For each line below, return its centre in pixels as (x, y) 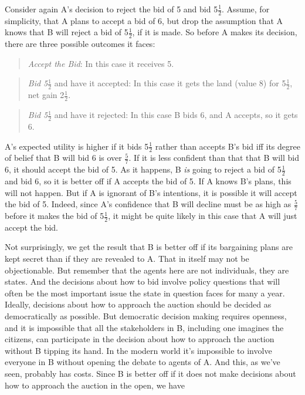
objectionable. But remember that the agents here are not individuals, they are (147, 270)
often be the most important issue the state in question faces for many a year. (145, 293)
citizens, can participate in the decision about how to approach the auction (140, 339)
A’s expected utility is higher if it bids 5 (77, 146)
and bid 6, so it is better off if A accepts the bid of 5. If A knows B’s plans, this (148, 181)
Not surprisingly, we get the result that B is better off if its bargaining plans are (149, 247)
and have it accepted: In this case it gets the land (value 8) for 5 (170, 83)
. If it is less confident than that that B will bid (214, 158)
